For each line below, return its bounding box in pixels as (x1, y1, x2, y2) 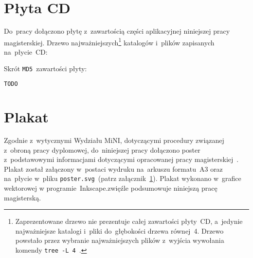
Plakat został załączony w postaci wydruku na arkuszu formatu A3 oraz (4, 163, 223, 174)
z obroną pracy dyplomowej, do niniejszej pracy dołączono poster (4, 144, 200, 155)
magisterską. (4, 192, 41, 202)
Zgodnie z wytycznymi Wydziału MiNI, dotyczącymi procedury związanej (4, 135, 224, 145)
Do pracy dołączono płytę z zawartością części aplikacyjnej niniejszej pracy (4, 26, 230, 36)
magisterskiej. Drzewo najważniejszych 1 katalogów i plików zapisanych (4, 36, 215, 47)
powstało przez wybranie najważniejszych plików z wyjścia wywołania (15, 235, 224, 245)
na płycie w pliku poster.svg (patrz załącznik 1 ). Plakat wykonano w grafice (4, 173, 241, 183)
